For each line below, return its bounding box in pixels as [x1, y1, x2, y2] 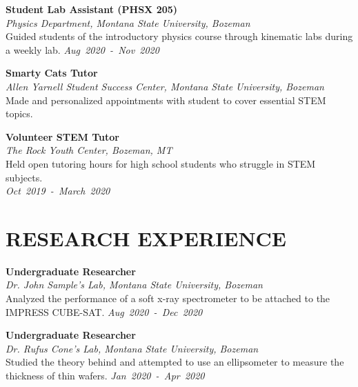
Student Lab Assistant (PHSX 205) [6, 2, 178, 16]
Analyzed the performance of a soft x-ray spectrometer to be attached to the [6, 291, 330, 306]
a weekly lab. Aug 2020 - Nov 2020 [6, 42, 159, 57]
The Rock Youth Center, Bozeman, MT [6, 143, 172, 157]
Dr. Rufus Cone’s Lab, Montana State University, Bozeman [6, 341, 259, 355]
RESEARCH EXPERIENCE [6, 224, 287, 252]
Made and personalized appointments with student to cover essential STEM [6, 92, 326, 107]
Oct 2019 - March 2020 [6, 183, 110, 198]
